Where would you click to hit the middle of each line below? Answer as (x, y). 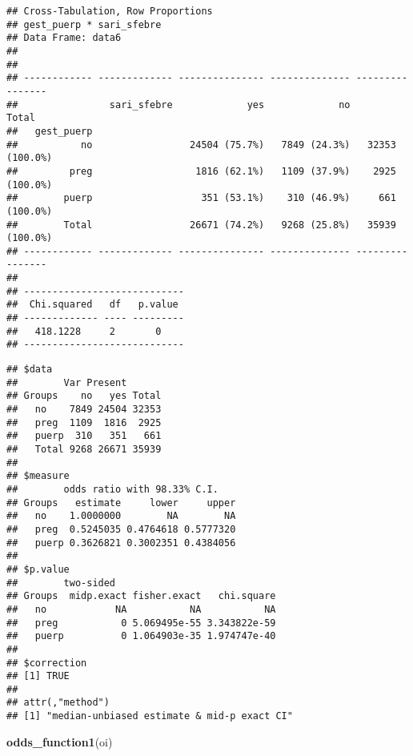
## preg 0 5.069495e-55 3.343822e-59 (141, 623)
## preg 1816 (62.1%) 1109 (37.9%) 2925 (201, 171)
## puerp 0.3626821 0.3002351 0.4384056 (121, 543)
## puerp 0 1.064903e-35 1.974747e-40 (141, 636)
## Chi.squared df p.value (92, 305)
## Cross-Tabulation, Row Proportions (110, 11)
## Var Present (67, 382)
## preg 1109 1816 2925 (84, 422)
